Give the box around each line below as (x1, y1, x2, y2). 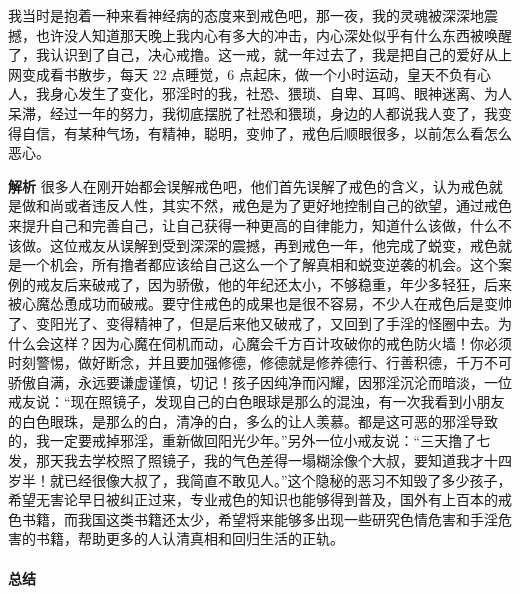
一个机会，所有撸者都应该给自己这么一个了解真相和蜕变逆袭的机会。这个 (21, 254, 498, 275)
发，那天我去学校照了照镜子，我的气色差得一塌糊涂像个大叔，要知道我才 (8, 450, 484, 471)
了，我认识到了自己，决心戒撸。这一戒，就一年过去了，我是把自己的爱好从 (8, 44, 498, 65)
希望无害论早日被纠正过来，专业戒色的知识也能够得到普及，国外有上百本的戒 (8, 489, 512, 510)
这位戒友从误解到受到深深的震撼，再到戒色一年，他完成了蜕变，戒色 (49, 234, 498, 255)
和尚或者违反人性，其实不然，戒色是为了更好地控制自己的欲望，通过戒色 (35, 195, 512, 216)
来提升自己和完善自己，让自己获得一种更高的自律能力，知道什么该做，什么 (8, 214, 498, 235)
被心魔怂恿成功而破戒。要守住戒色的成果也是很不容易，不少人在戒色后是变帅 (8, 293, 512, 314)
